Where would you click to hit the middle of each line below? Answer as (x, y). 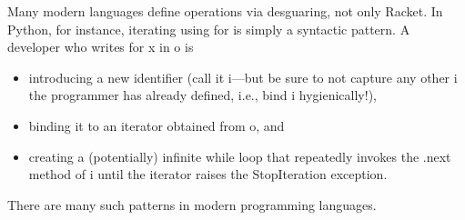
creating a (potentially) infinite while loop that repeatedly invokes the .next (240, 156)
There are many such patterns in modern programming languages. (192, 204)
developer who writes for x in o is (101, 47)
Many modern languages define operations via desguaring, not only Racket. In (225, 11)
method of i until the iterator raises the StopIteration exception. (208, 174)
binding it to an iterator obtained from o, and (157, 125)
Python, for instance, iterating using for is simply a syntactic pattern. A (209, 29)
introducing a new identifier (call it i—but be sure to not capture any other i (243, 77)
